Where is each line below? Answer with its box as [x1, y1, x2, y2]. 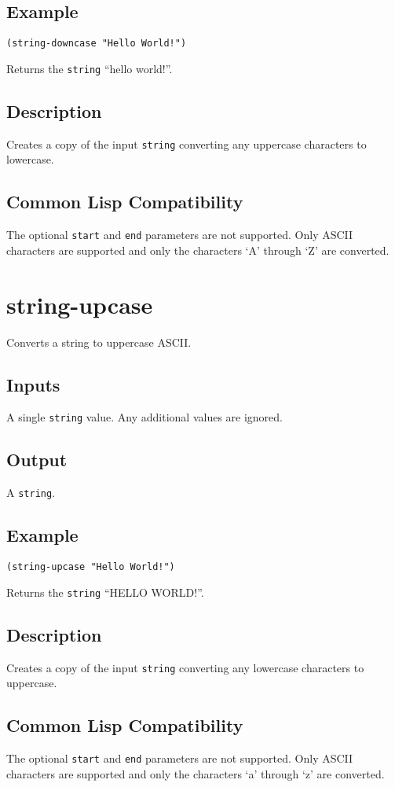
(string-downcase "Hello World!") [6, 38, 187, 50]
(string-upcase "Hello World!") [6, 561, 175, 573]
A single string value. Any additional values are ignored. [6, 409, 283, 425]
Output [6, 447, 68, 472]
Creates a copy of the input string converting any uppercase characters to [6, 135, 367, 152]
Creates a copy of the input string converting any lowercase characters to [6, 659, 364, 675]
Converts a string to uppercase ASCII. [6, 333, 192, 350]
